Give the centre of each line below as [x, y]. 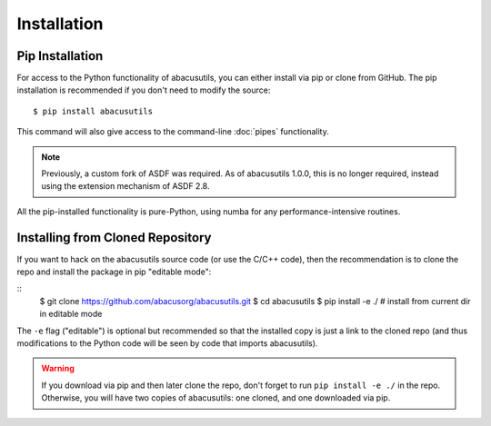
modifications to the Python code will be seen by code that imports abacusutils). [167, 343]
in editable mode [71, 314]
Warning [58, 369]
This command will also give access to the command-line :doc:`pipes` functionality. [173, 132]
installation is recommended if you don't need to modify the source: [144, 90]
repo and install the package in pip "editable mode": [114, 272]
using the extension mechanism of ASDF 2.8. [125, 186]
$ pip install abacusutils [93, 111]
